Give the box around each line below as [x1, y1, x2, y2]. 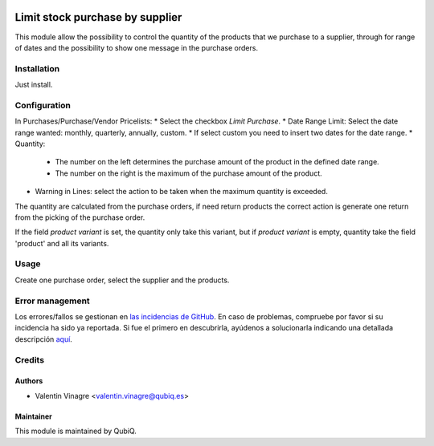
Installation [14, 63, 60, 74]
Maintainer [14, 412, 52, 421]
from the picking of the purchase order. [14, 213, 145, 222]
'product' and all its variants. [14, 238, 109, 248]
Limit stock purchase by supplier [14, 10, 182, 24]
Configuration [14, 99, 72, 111]
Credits [14, 354, 44, 365]
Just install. [14, 80, 53, 90]
